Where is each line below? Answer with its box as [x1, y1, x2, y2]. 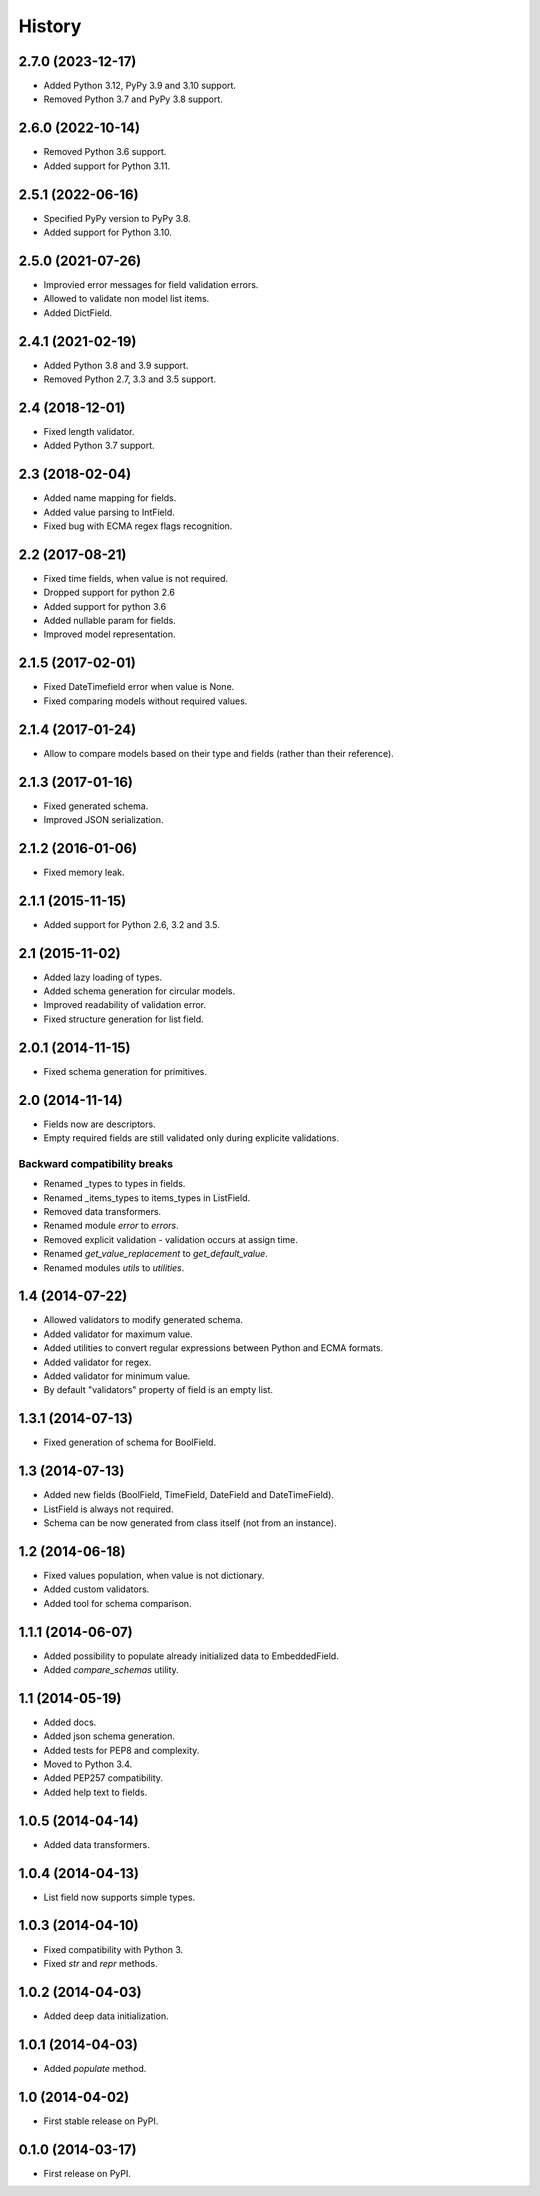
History [18, 15, 82, 37]
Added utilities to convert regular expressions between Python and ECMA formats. [43, 1342, 384, 1354]
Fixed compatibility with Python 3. [43, 1943, 184, 1955]
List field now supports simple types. [43, 1891, 196, 1903]
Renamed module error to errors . [43, 1220, 179, 1232]
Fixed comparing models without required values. [43, 695, 248, 707]
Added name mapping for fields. [43, 492, 177, 504]
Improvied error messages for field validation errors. [43, 278, 259, 290]
